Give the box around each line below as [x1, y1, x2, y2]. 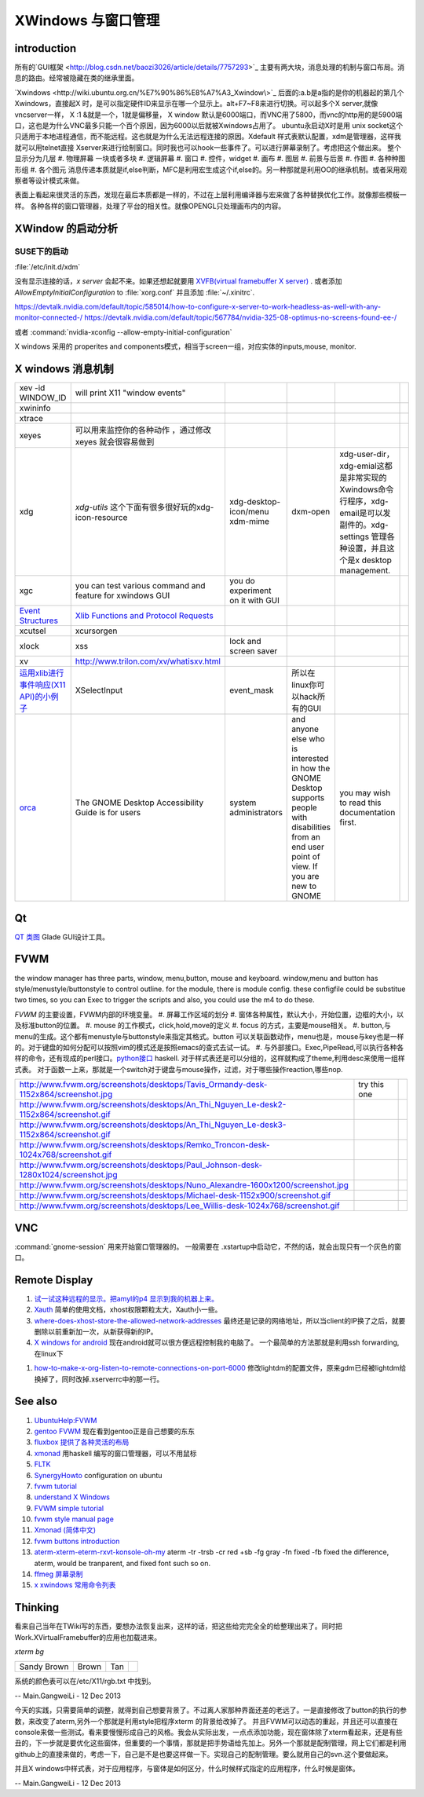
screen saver [228, 646, 278, 657]
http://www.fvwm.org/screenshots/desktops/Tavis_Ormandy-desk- [19, 1079, 268, 1090]
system [228, 797, 257, 808]
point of [291, 851, 321, 862]
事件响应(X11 [19, 679, 66, 690]
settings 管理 [339, 531, 388, 542]
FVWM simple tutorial [34, 1503, 104, 1513]
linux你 [291, 679, 317, 690]
